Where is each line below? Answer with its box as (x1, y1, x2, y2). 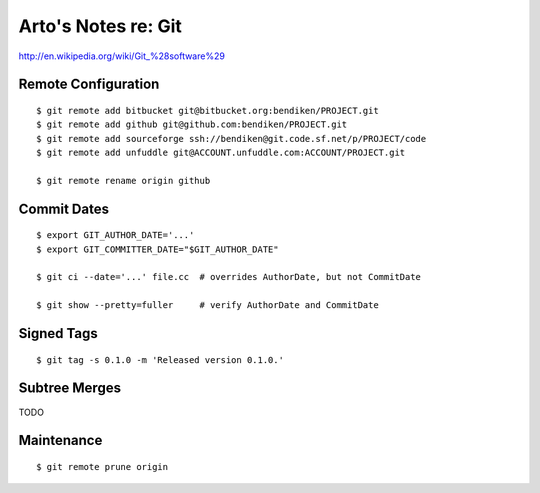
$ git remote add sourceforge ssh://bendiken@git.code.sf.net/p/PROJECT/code (36, 133, 427, 144)
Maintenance (18, 432, 103, 449)
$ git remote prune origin (36, 461, 169, 472)
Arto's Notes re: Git (18, 15, 182, 37)
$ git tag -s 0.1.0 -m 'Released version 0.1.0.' (36, 354, 285, 365)
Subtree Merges (18, 380, 122, 397)
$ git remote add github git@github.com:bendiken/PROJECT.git (36, 119, 348, 130)
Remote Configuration (18, 76, 160, 93)
